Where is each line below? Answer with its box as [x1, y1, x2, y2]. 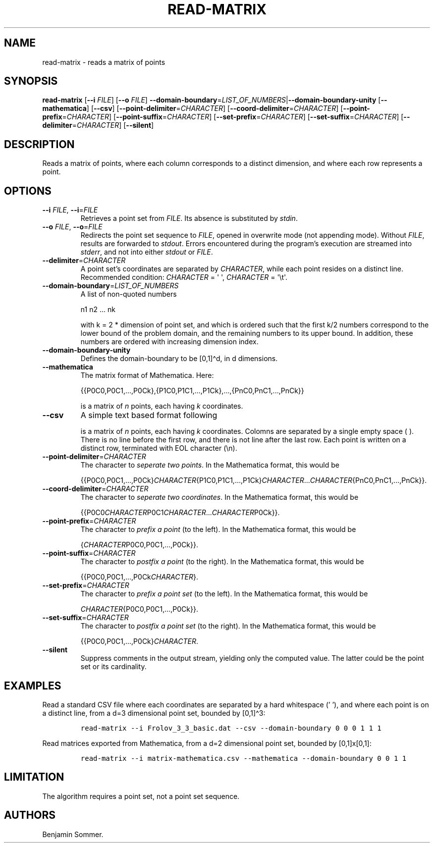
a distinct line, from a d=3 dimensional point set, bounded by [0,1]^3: [42, 708, 266, 717]
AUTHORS [4, 809, 56, 822]
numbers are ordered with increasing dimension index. [80, 337, 259, 346]
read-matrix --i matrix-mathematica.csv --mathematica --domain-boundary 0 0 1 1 [80, 754, 407, 762]
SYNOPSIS [4, 75, 58, 88]
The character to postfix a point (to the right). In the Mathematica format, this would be [80, 557, 364, 566]
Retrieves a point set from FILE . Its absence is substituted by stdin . [80, 214, 298, 223]
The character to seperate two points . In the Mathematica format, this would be [80, 461, 339, 470]
